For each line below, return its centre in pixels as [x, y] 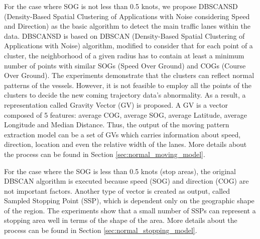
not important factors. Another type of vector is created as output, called [117, 190]
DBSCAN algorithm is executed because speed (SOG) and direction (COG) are [126, 181]
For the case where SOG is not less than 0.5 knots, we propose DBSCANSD [121, 6]
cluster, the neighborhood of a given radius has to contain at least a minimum [124, 55]
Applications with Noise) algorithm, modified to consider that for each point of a [128, 46]
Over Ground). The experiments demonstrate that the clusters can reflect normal [129, 75]
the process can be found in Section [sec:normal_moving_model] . [105, 154]
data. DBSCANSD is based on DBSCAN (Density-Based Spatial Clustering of [124, 35]
